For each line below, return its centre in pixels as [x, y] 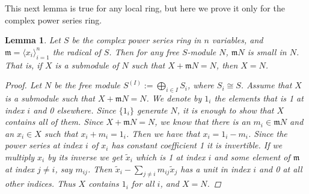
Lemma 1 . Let [33, 40]
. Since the [268, 133]
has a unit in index [216, 168]
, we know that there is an [203, 122]
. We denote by [174, 98]
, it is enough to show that [225, 110]
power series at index [44, 145]
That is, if [23, 65]
